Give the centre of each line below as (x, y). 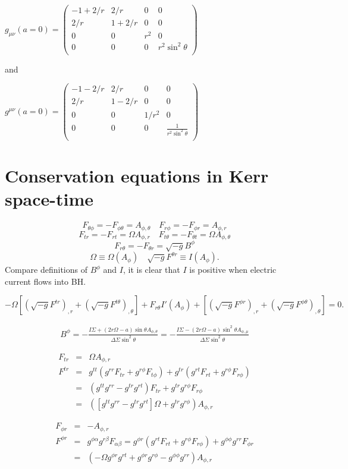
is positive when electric (233, 270)
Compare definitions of (46, 270)
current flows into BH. (46, 281)
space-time (49, 199)
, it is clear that (151, 270)
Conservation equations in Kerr (137, 176)
